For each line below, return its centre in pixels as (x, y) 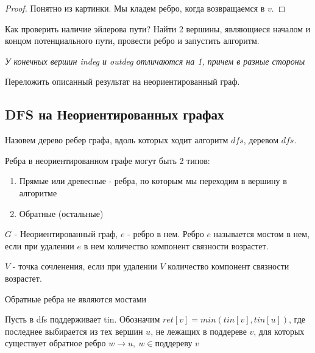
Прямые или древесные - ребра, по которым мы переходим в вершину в (153, 181)
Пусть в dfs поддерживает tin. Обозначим (83, 319)
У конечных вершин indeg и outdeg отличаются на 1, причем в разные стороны (155, 61)
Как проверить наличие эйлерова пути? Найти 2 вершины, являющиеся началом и (158, 28)
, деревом (261, 140)
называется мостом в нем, (262, 234)
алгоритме (38, 192)
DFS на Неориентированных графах (115, 114)
